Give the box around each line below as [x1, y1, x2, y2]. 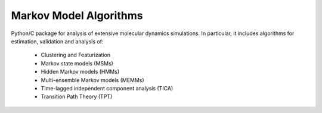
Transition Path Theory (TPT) [41, 93, 113, 101]
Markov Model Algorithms [11, 9, 143, 22]
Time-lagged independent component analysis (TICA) [41, 84, 174, 92]
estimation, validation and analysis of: [11, 37, 104, 45]
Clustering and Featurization [41, 51, 110, 59]
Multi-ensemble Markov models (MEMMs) [41, 76, 144, 83]
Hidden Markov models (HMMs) [41, 68, 120, 76]
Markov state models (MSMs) [41, 59, 113, 67]
